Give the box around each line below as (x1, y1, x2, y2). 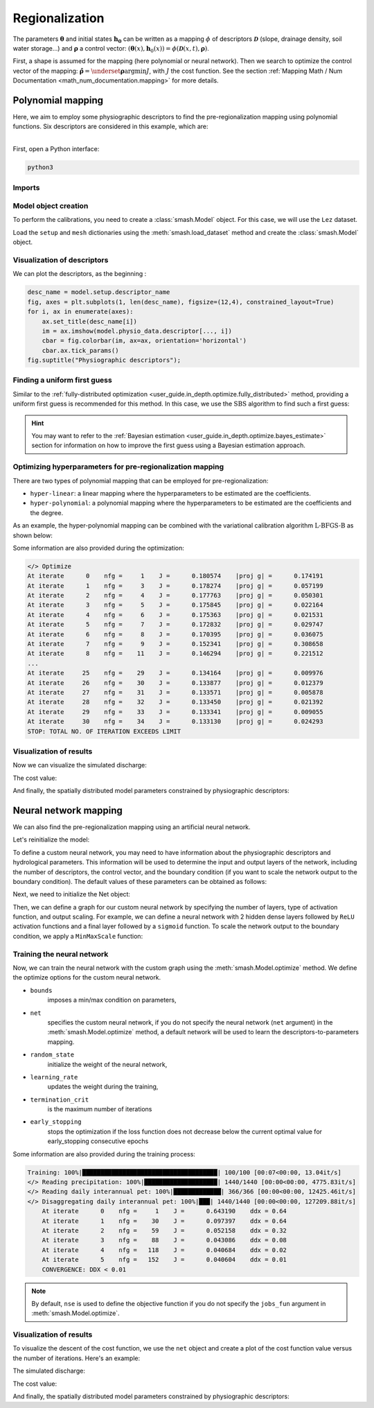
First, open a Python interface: (12, 145, 100, 153)
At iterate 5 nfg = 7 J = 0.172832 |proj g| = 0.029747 (27, 620, 323, 629)
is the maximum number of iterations (47, 1105, 152, 1113)
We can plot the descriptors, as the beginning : (12, 270, 147, 278)
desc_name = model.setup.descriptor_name (27, 288, 170, 296)
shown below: (12, 531, 53, 539)
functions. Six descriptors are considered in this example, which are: (12, 122, 208, 131)
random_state (30, 1051, 75, 1059)
